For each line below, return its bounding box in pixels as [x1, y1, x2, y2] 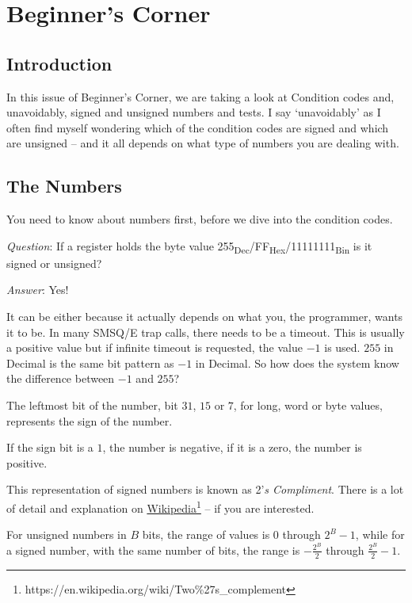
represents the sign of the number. [6, 412, 173, 429]
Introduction [6, 51, 113, 75]
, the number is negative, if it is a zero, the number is [102, 439, 362, 456]
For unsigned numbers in [6, 526, 127, 543]
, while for [355, 526, 405, 543]
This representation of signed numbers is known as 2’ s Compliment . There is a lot [6, 481, 404, 498]
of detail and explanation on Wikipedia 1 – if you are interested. [6, 498, 315, 516]
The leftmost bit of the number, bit [6, 397, 178, 414]
